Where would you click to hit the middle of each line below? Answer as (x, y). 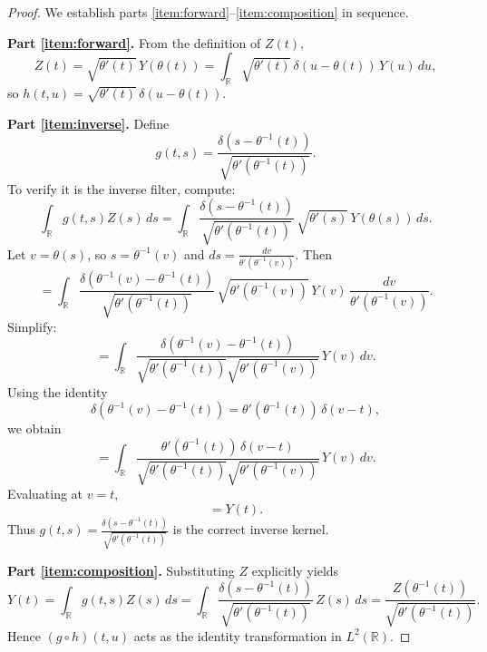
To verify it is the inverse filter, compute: (122, 188)
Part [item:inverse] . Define (88, 123)
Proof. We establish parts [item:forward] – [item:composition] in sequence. (208, 12)
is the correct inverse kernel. (251, 529)
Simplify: (32, 326)
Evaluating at (45, 494)
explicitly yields (295, 570)
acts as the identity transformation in (238, 635)
